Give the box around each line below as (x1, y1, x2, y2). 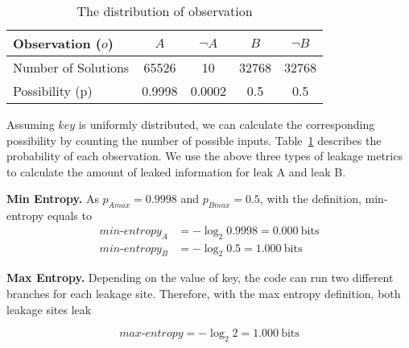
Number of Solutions (13, 58, 130, 77)
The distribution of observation (76, 2, 253, 20)
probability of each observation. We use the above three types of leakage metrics (6, 147, 403, 164)
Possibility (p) (13, 81, 93, 100)
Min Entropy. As (6, 190, 99, 207)
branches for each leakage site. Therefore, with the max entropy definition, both (6, 285, 401, 302)
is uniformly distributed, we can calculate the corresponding (78, 116, 375, 132)
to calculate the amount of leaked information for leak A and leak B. (6, 163, 346, 180)
